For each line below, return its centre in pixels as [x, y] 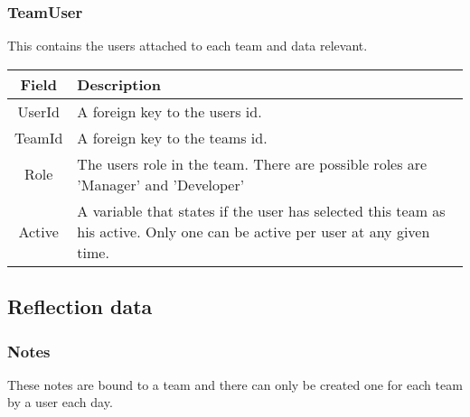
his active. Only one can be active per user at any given [254, 231]
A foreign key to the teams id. [172, 137]
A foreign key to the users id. [169, 111]
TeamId [39, 137]
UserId [38, 111]
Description [119, 84]
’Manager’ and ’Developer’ [161, 184]
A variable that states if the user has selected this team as [261, 210]
